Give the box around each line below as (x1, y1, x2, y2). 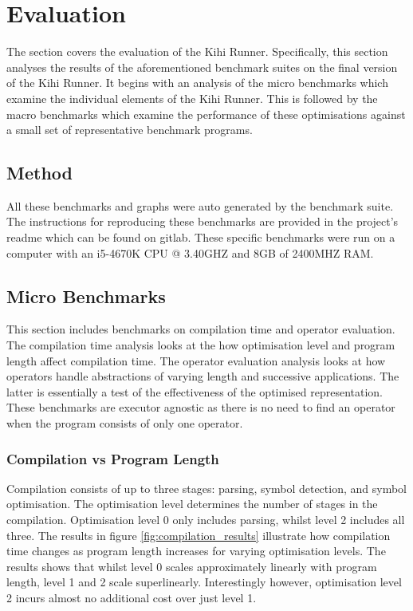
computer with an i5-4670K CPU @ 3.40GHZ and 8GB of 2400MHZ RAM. (6, 244, 374, 261)
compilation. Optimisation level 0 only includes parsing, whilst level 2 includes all (6, 511, 405, 528)
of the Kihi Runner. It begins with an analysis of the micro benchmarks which (6, 74, 388, 91)
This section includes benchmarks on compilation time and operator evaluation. (6, 321, 395, 337)
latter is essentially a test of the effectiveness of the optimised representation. (6, 383, 383, 400)
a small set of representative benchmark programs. (6, 121, 253, 138)
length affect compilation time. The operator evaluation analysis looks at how (6, 352, 386, 369)
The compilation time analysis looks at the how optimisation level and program (6, 337, 395, 353)
